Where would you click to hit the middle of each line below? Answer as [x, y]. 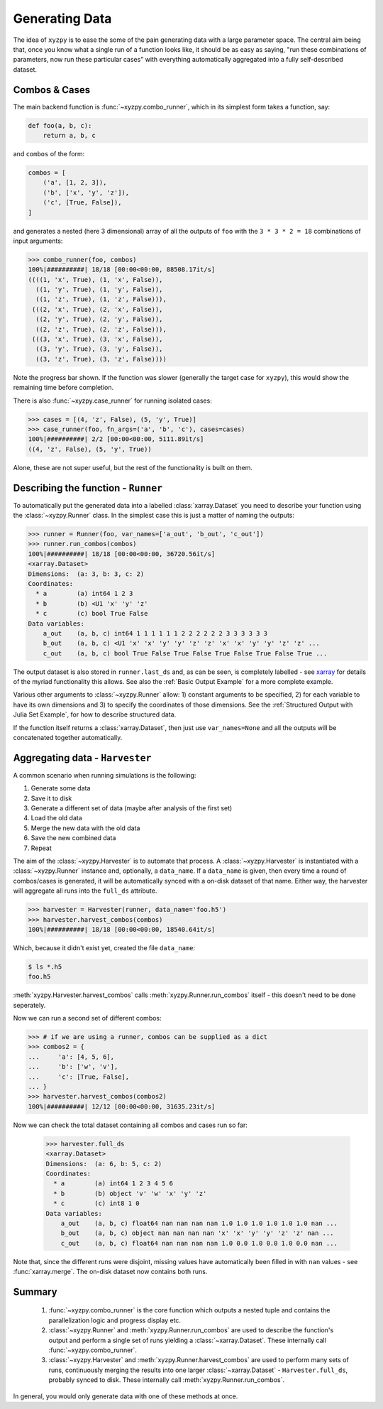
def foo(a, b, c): [60, 125]
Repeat [41, 848]
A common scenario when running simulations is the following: [105, 775]
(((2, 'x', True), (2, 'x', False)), [98, 309]
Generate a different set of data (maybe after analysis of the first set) [132, 808]
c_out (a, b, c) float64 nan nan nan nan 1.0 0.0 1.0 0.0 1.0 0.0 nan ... [199, 1243]
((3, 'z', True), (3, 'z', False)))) [101, 359]
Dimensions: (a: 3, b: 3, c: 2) [86, 574]
